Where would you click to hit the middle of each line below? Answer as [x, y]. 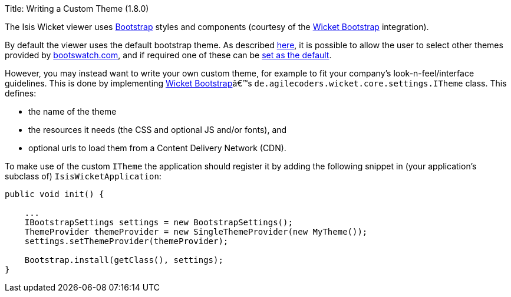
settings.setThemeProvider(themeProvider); [126, 241]
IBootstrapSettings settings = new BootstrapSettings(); [159, 222]
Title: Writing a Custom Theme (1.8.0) [77, 9]
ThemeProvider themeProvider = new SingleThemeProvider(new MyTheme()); [196, 232]
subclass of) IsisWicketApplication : [83, 176]
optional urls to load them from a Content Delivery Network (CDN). [157, 148]
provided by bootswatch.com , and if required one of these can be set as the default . [168, 55]
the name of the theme [72, 111]
